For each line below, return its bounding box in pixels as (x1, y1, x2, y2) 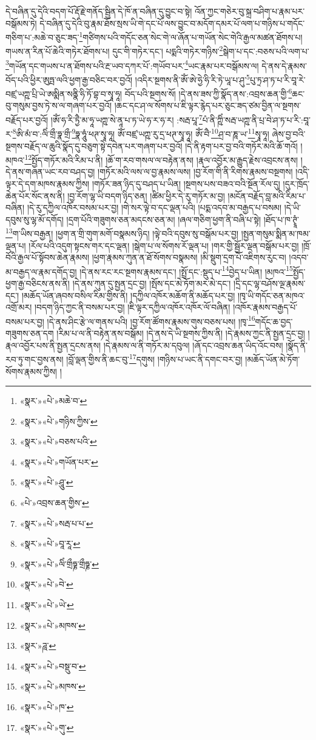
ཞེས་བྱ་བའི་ (272, 127, 306, 140)
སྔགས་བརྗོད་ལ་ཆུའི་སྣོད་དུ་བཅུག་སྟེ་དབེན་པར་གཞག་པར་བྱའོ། (5, 139, 183, 152)
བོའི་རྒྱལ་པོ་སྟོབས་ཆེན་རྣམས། (5, 251, 90, 264)
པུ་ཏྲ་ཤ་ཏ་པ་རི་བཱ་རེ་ (249, 73, 306, 86)
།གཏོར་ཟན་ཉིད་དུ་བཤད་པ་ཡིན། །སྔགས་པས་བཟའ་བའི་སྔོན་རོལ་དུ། (92, 177, 280, 190)
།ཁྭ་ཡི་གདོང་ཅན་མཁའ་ (237, 289, 305, 301)
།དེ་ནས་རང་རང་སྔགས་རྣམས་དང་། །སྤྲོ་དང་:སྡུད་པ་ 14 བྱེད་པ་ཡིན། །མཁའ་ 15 (79, 263, 293, 278)
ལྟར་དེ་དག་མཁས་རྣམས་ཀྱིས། (5, 177, 90, 190)
